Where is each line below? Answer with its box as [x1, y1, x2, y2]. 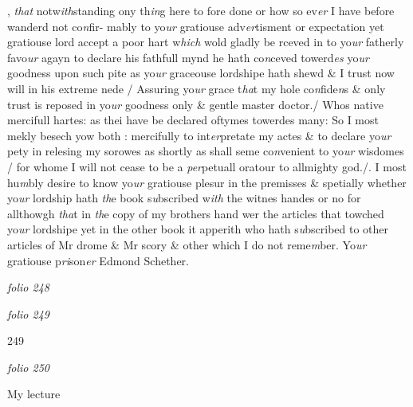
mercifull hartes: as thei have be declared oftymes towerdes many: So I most [7, 112, 379, 128]
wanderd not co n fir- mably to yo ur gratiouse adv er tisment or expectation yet [7, 18, 384, 34]
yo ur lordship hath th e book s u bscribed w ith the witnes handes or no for [7, 190, 361, 206]
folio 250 [7, 358, 49, 375]
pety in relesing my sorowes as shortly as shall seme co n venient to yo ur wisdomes [7, 143, 404, 159]
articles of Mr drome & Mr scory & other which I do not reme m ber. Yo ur [7, 236, 367, 252]
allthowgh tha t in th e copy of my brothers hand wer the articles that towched [7, 205, 384, 221]
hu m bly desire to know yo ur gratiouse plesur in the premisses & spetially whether [7, 174, 407, 190]
